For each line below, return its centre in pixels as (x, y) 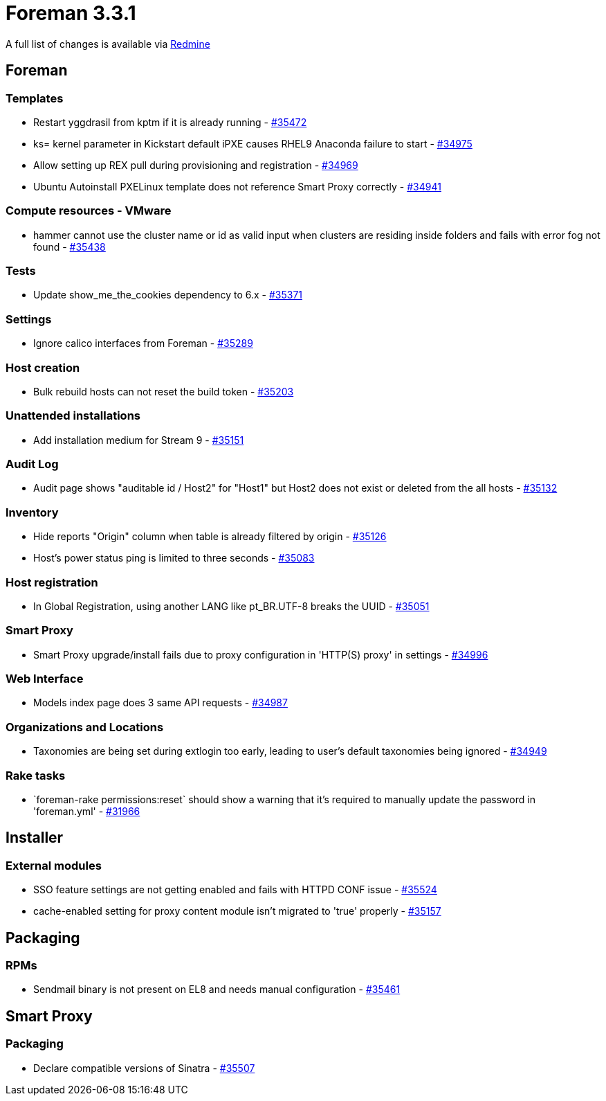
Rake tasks (36, 775)
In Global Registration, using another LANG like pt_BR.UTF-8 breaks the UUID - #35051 (231, 606)
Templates (35, 98)
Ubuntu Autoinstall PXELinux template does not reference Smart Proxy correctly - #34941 (237, 186)
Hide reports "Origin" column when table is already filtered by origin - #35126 (210, 537)
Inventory (32, 512)
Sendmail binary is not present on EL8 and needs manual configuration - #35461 (217, 990)
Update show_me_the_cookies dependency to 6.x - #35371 (168, 295)
